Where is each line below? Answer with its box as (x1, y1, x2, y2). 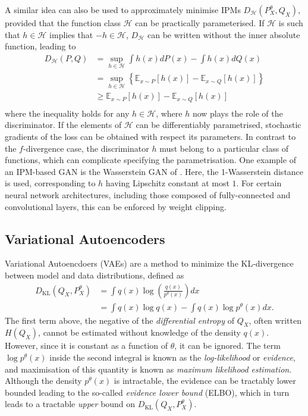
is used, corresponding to (5, 177, 96, 189)
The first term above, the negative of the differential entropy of (5, 314, 234, 326)
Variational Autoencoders (5, 229, 165, 248)
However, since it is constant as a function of (5, 339, 168, 352)
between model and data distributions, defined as (5, 268, 184, 281)
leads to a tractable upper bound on (5, 398, 136, 410)
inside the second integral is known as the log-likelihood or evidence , (49, 351, 296, 364)
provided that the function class (5, 17, 121, 29)
